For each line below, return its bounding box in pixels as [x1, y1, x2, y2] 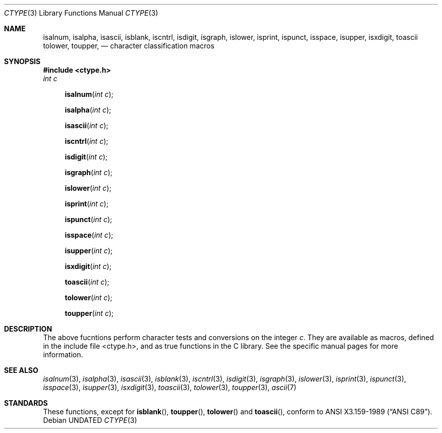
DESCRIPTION [4, 324, 52, 333]
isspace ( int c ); [65, 231, 114, 239]
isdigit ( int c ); [65, 152, 108, 161]
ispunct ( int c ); [65, 215, 113, 224]
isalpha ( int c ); [65, 105, 112, 114]
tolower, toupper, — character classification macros [43, 41, 214, 50]
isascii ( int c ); [65, 121, 108, 130]
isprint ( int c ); [65, 199, 108, 208]
